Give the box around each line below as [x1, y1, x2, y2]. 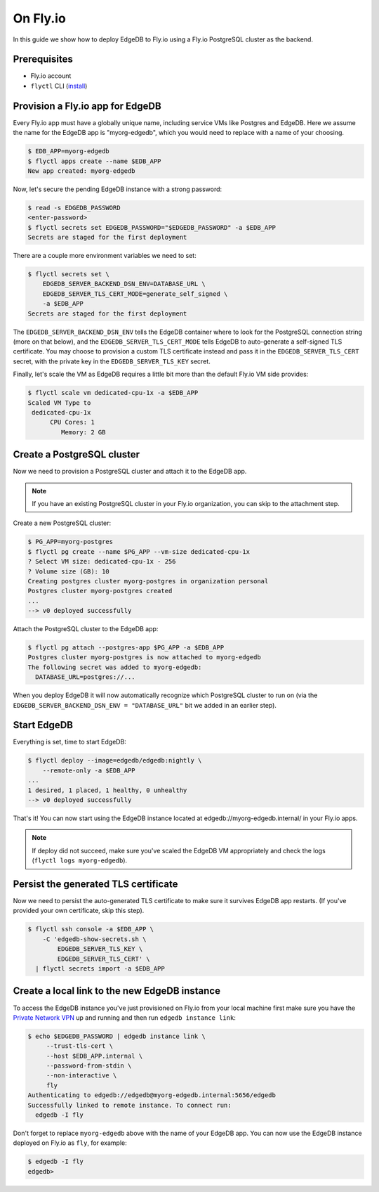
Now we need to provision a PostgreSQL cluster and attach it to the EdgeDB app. [13, 467, 247, 476]
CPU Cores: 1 [50, 418, 95, 427]
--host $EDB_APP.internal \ [46, 1051, 143, 1060]
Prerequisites [13, 53, 73, 65]
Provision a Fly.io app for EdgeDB [13, 100, 161, 112]
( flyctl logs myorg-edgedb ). [32, 856, 128, 864]
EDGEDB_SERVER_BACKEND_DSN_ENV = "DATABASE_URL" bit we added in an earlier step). [13, 701, 277, 709]
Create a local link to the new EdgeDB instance [13, 985, 221, 997]
